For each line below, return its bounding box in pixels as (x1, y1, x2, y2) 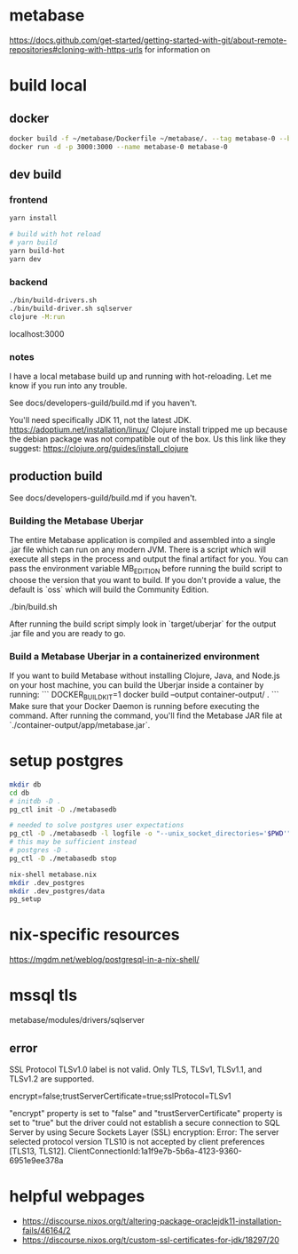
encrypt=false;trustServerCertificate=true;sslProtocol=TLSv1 (9, 1090, 232, 1101)
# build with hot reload (9, 230, 101, 239)
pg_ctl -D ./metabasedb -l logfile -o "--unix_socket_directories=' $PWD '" (9, 829, 292, 838)
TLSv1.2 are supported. (9, 1073, 95, 1084)
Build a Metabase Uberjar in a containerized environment (9, 650, 260, 662)
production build (9, 468, 104, 484)
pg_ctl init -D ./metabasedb (9, 805, 117, 814)
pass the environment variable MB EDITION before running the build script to (9, 563, 283, 576)
